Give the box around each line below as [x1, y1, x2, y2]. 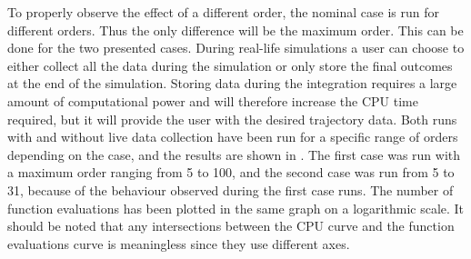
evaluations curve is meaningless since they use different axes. [7, 234, 350, 253]
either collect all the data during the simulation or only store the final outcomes [7, 55, 453, 75]
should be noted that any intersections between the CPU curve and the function [7, 216, 455, 235]
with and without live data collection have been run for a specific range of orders [7, 127, 458, 146]
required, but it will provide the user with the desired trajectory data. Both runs [7, 109, 457, 128]
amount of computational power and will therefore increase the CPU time [7, 91, 418, 110]
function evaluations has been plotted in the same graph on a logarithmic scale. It [7, 198, 465, 217]
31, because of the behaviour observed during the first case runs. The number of [7, 180, 454, 199]
